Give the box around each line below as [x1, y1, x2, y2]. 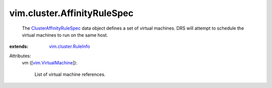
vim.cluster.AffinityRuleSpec [9, 8, 133, 19]
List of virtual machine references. [34, 71, 106, 77]
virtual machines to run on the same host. [22, 32, 108, 38]
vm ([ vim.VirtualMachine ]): [22, 60, 78, 66]
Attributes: [9, 53, 31, 59]
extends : [9, 43, 29, 50]
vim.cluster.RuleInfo [49, 43, 90, 50]
